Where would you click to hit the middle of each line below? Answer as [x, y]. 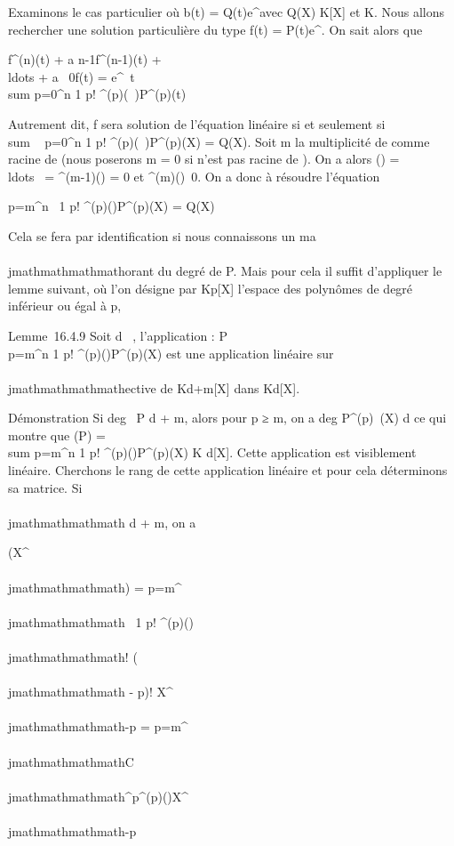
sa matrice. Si [45, 487]
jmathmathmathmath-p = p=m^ [98, 726]
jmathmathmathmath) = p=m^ [95, 587]
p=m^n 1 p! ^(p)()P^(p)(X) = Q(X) [112, 206]
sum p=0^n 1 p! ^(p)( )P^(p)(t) [97, 94]
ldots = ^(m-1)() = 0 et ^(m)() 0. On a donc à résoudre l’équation [194, 176]
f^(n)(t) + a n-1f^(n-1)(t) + [85, 59]
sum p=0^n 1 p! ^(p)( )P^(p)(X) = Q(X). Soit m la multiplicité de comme [219, 141]
